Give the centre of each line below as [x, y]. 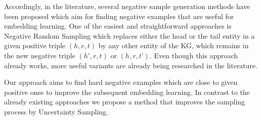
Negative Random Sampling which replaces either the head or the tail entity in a [129, 35]
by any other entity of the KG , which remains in [173, 45]
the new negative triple [40, 55]
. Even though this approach [194, 55]
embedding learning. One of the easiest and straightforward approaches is [118, 26]
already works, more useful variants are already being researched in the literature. [131, 65]
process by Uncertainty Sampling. [56, 111]
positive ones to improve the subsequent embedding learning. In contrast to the [127, 92]
